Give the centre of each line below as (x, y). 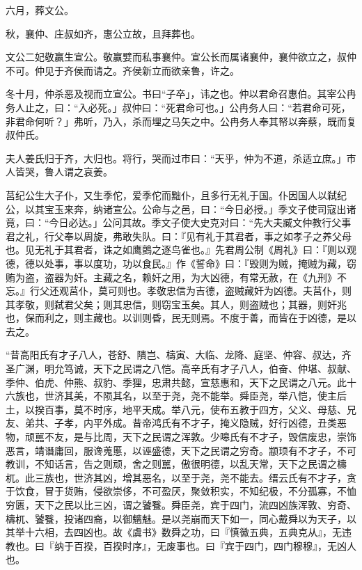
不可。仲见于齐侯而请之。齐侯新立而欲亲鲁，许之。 (123, 70)
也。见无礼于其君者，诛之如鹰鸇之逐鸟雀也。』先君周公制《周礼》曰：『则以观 (181, 250)
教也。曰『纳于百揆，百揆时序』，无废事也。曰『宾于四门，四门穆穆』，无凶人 (181, 545)
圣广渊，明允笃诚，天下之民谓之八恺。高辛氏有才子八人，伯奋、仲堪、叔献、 (181, 369)
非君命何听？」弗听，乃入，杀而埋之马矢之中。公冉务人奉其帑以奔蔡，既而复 (181, 121)
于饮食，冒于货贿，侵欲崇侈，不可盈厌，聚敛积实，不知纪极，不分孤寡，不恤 (181, 491)
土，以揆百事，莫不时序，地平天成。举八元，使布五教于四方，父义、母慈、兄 (181, 409)
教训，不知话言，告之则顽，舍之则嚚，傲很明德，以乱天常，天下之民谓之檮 (176, 464)
